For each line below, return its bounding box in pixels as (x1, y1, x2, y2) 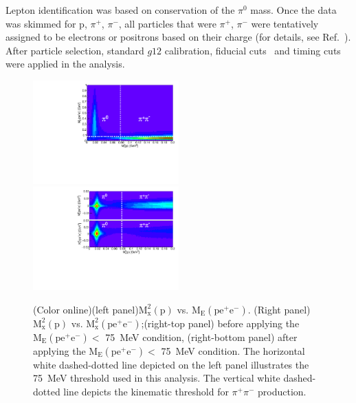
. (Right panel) (247, 302, 311, 316)
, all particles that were (118, 16, 216, 30)
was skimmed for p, (5, 16, 87, 30)
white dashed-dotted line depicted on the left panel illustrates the (33, 357, 309, 371)
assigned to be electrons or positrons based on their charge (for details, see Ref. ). (5, 30, 351, 44)
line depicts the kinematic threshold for (63, 384, 229, 398)
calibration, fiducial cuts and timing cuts (164, 43, 341, 57)
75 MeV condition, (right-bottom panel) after (105, 329, 298, 344)
